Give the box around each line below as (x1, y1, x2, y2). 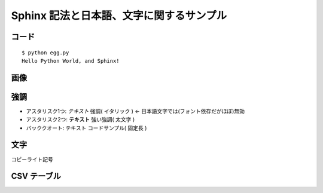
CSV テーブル (11, 171, 61, 182)
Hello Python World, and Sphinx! (22, 57, 120, 64)
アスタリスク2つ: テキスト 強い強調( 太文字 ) (26, 116, 135, 123)
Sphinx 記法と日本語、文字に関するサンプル (11, 9, 227, 22)
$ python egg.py (22, 49, 69, 56)
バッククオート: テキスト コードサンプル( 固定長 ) (26, 124, 147, 131)
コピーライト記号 (11, 155, 53, 163)
